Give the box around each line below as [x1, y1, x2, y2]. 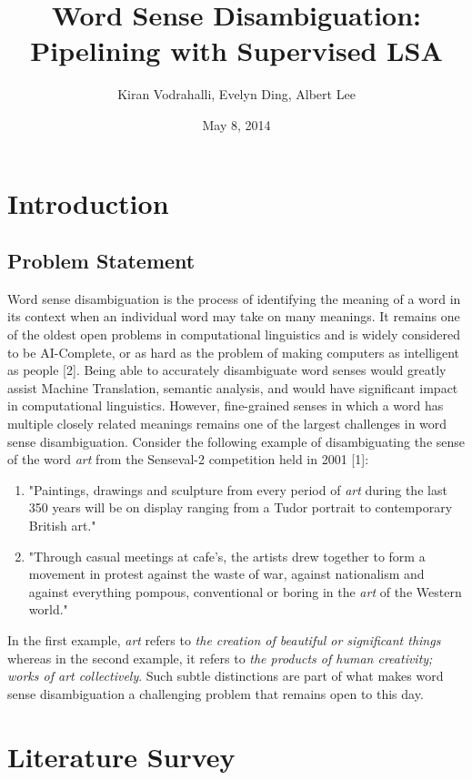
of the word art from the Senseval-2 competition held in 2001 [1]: [7, 450, 369, 469]
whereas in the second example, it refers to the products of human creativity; [7, 648, 433, 667]
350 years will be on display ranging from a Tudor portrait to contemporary [28, 498, 453, 517]
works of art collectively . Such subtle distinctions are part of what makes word [7, 666, 444, 685]
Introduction [7, 184, 169, 221]
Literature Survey [7, 737, 236, 775]
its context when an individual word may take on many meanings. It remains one [7, 307, 460, 326]
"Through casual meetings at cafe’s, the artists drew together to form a [28, 546, 426, 565]
